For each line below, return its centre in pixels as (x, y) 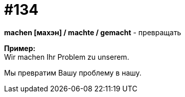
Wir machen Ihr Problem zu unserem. (67, 57)
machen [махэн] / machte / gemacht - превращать (93, 32)
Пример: (20, 48)
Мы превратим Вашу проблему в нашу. (73, 72)
